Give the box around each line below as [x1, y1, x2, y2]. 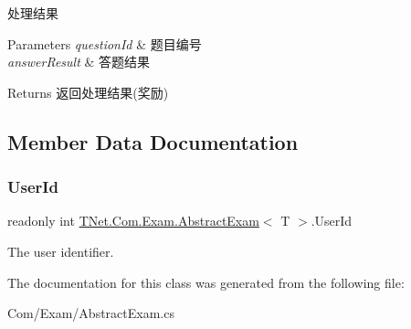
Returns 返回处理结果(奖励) [7, 82, 169, 101]
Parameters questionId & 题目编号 [7, 34, 202, 53]
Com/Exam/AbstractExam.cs [7, 303, 174, 323]
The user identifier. [7, 241, 114, 260]
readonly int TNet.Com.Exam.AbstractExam [7, 211, 259, 230]
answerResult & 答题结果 [7, 52, 151, 71]
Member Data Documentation [7, 127, 299, 155]
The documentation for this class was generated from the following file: [7, 272, 405, 292]
